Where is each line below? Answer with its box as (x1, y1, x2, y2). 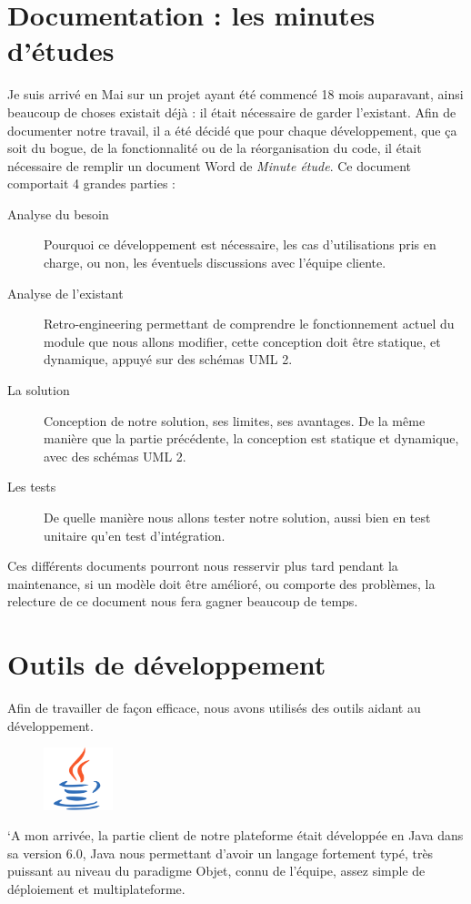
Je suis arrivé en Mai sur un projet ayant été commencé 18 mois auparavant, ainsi (7, 85, 464, 104)
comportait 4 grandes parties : (7, 174, 175, 193)
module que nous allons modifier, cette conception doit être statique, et (44, 331, 441, 350)
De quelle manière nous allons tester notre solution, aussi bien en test (44, 508, 431, 526)
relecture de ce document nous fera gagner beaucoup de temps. (7, 592, 358, 611)
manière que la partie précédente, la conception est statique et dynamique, (44, 429, 459, 448)
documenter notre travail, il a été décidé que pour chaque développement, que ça (7, 120, 457, 139)
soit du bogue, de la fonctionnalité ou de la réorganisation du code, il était (7, 138, 422, 157)
